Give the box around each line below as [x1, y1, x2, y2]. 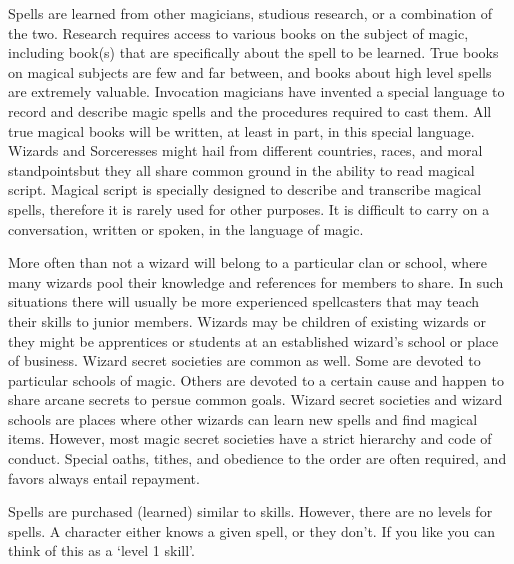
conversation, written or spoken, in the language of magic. [8, 218, 364, 239]
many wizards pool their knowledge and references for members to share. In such [8, 271, 504, 292]
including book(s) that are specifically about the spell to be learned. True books [8, 42, 499, 63]
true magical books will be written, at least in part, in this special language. [8, 120, 475, 141]
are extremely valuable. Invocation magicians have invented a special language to [8, 81, 505, 102]
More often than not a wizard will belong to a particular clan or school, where [8, 252, 488, 273]
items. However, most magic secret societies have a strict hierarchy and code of [8, 428, 492, 449]
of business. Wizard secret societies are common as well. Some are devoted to [8, 350, 481, 371]
